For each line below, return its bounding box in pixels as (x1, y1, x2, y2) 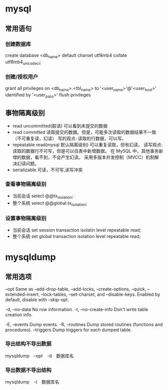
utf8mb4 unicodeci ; (5, 59, 42, 66)
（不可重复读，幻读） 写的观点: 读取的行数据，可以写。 (12, 136, 126, 142)
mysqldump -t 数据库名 (5, 378, 59, 384)
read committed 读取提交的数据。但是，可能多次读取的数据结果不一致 (12, 129, 156, 136)
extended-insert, (5, 292, 40, 298)
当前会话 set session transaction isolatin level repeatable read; (12, 227, 141, 233)
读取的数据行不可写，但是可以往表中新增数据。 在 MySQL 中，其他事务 (12, 148, 159, 154)
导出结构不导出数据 (5, 340, 52, 347)
